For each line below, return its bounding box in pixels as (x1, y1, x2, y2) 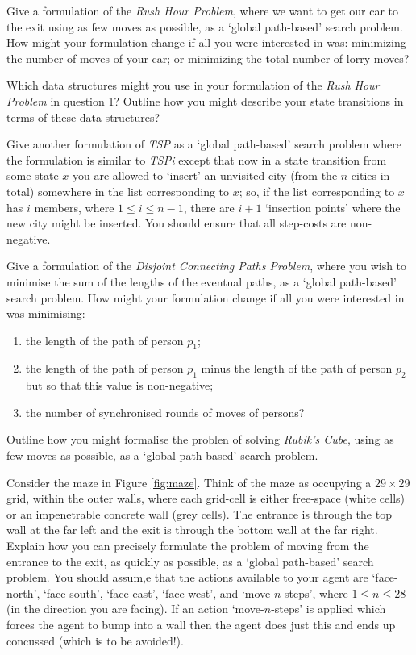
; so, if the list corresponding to (239, 182, 395, 199)
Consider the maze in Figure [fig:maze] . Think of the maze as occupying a (6, 474, 372, 490)
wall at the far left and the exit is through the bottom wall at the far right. (6, 521, 378, 538)
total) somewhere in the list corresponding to (6, 182, 230, 199)
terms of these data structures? (6, 108, 160, 125)
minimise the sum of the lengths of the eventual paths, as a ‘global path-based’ (6, 273, 397, 290)
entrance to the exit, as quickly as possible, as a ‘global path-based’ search (6, 553, 374, 569)
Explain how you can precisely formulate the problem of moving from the (6, 537, 369, 554)
